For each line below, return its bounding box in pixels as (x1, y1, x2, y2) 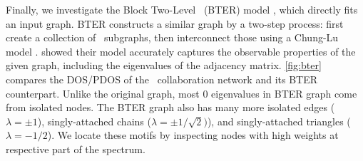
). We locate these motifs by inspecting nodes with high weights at (47, 128, 339, 142)
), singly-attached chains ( (37, 113, 151, 128)
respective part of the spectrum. (6, 141, 145, 156)
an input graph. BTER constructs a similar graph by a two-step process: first (6, 16, 344, 31)
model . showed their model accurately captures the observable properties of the (6, 43, 356, 58)
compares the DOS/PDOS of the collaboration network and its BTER (6, 71, 318, 86)
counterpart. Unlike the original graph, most (6, 85, 200, 100)
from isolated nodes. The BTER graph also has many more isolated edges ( (6, 100, 335, 115)
